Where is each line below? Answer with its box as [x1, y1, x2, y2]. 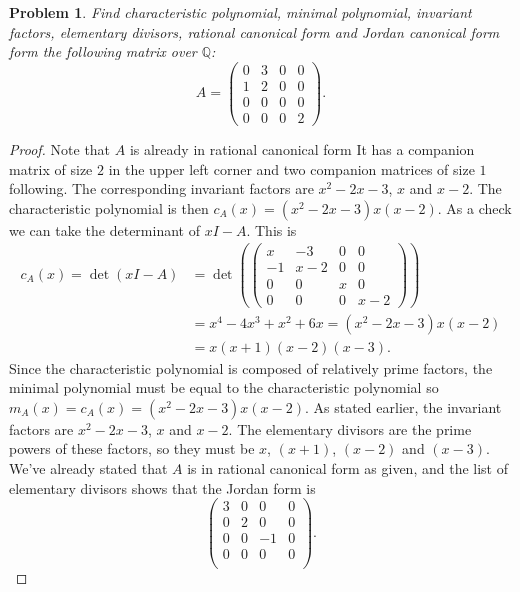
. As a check [437, 197, 512, 218]
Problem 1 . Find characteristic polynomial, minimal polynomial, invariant [9, 2, 472, 22]
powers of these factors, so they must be [9, 438, 255, 459]
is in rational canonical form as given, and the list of [187, 458, 508, 479]
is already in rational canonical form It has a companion [129, 138, 475, 159]
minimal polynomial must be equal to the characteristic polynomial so [9, 377, 439, 398]
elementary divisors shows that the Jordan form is [9, 477, 316, 498]
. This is [246, 219, 297, 240]
